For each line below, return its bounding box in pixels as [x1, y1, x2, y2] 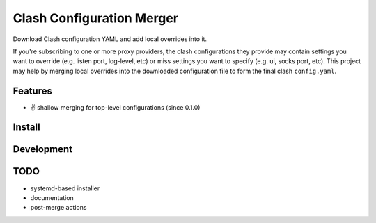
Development [13, 143, 73, 156]
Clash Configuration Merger [13, 10, 179, 26]
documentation [30, 193, 75, 201]
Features [13, 85, 52, 97]
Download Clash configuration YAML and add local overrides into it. [13, 35, 207, 43]
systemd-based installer [30, 184, 100, 192]
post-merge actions [30, 204, 87, 212]
